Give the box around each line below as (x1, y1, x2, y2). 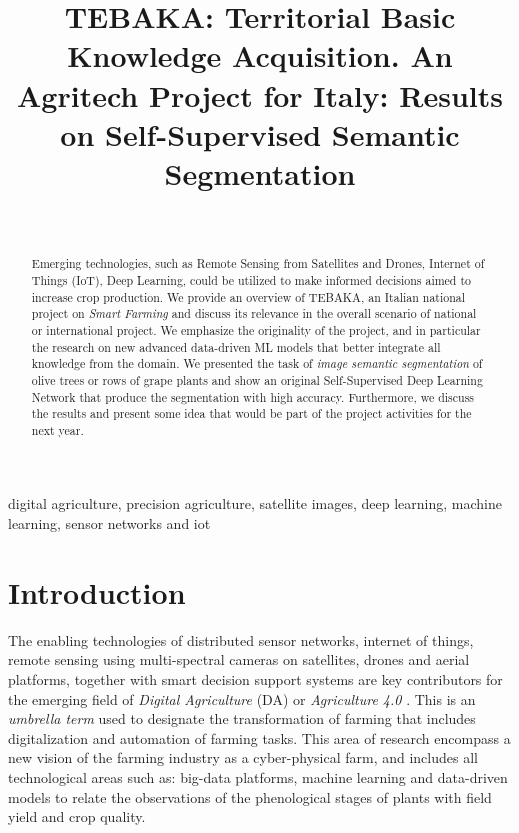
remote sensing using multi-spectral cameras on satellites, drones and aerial (8, 649, 470, 670)
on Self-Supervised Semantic (60, 113, 460, 154)
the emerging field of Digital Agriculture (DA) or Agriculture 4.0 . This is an (8, 688, 476, 709)
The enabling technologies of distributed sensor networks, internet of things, (8, 629, 474, 650)
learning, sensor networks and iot (8, 513, 211, 534)
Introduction (8, 571, 186, 612)
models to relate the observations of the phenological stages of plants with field (8, 786, 492, 807)
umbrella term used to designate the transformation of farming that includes (8, 708, 476, 729)
